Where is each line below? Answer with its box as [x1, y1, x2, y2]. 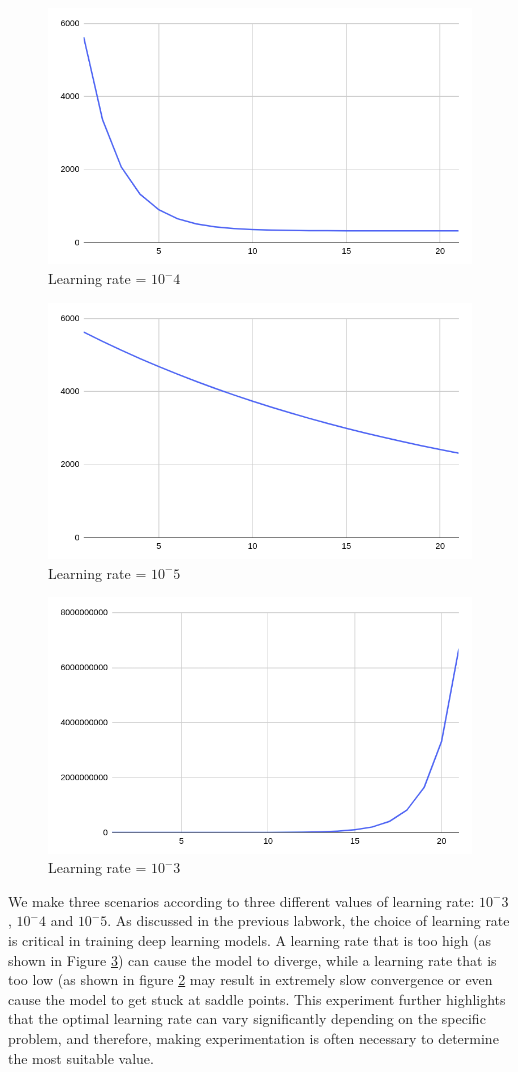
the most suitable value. [8, 1047, 154, 1068]
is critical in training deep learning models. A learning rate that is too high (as [8, 930, 492, 951]
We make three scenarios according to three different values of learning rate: [8, 890, 475, 911]
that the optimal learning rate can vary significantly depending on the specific [8, 1008, 486, 1029]
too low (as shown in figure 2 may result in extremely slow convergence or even [8, 969, 493, 990]
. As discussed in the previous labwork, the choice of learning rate [107, 910, 510, 931]
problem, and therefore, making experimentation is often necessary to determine [8, 1028, 499, 1049]
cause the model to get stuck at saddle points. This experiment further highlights [8, 988, 506, 1009]
